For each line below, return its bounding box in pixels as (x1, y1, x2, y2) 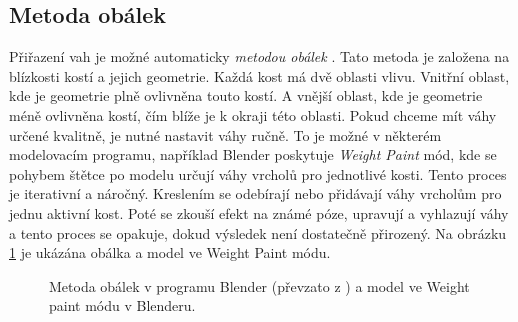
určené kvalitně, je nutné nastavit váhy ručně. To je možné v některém (9, 124, 442, 145)
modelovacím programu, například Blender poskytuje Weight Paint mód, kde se (9, 144, 497, 165)
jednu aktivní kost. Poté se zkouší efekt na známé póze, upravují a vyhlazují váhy (9, 202, 509, 223)
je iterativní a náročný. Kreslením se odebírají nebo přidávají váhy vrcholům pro (9, 183, 502, 204)
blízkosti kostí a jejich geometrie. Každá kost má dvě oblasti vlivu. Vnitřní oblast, (9, 65, 510, 86)
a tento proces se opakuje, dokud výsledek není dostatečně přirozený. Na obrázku (9, 222, 507, 243)
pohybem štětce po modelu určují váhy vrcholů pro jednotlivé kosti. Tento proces (9, 163, 507, 184)
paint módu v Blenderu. (49, 295, 196, 316)
